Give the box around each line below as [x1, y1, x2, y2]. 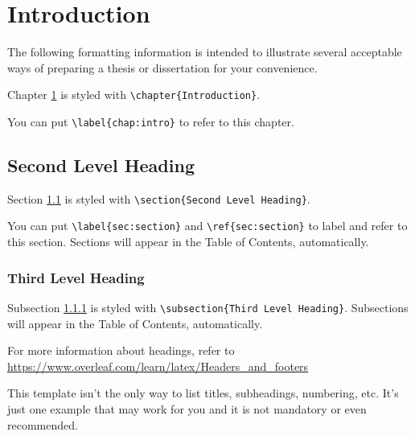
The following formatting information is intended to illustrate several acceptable [7, 43, 402, 60]
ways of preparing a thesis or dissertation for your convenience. [7, 59, 318, 76]
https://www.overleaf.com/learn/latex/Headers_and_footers [7, 357, 309, 374]
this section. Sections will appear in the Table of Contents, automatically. [7, 233, 369, 250]
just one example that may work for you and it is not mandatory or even [7, 400, 367, 417]
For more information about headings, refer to [7, 342, 235, 359]
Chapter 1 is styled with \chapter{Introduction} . [7, 86, 261, 103]
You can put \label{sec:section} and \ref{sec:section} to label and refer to [7, 217, 408, 234]
